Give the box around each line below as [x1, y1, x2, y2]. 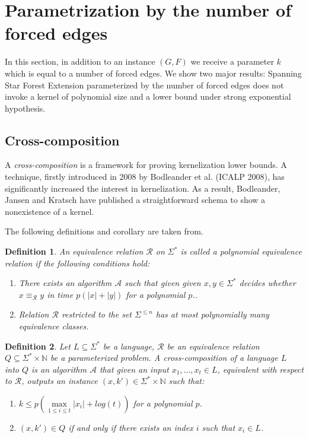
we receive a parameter [190, 55, 274, 68]
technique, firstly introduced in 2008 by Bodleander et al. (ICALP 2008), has [5, 170, 285, 183]
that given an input [99, 363, 169, 375]
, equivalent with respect [217, 363, 304, 375]
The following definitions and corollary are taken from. [5, 225, 203, 237]
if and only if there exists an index [68, 421, 193, 433]
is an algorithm [31, 363, 87, 375]
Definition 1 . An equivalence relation [5, 245, 144, 258]
